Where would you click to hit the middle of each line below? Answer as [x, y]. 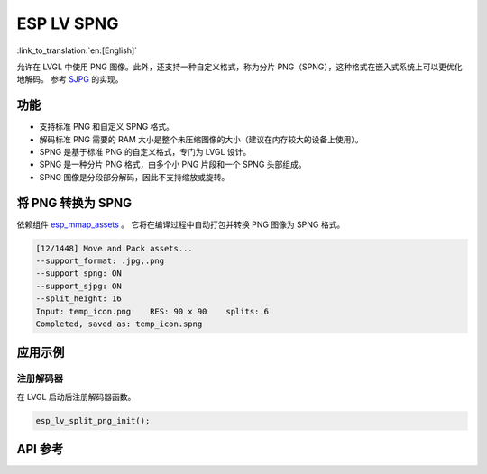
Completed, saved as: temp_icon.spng [119, 324]
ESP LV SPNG [68, 23]
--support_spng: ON [78, 273]
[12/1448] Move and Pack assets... [114, 248]
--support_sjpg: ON [78, 286]
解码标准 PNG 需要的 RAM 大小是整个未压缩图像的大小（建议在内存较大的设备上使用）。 [201, 139]
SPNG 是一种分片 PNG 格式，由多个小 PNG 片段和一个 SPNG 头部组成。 [173, 164]
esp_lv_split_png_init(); [93, 420]
